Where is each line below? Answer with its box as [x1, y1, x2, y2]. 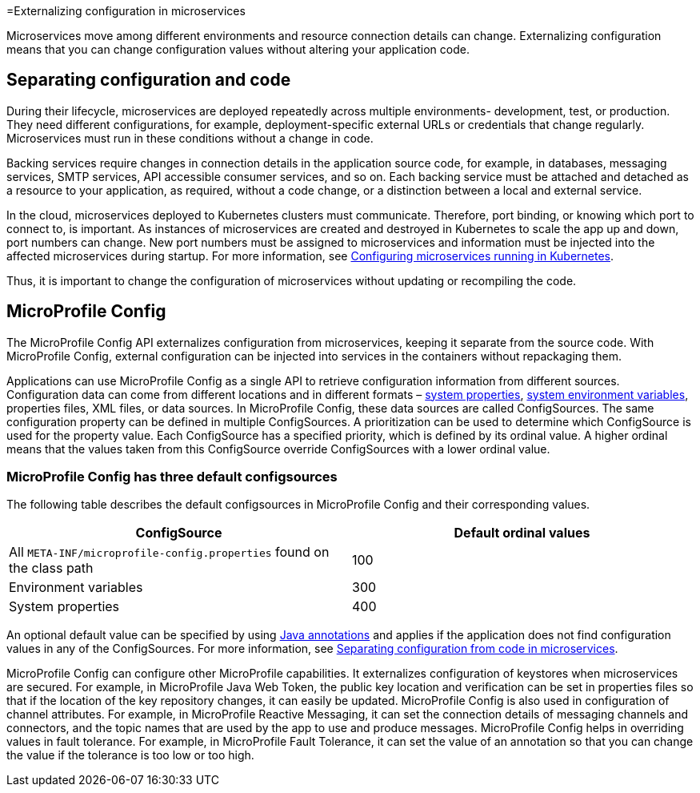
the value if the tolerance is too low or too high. [6, 748, 254, 763]
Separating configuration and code [6, 70, 291, 91]
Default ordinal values [454, 525, 590, 541]
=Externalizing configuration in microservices [6, 4, 246, 18]
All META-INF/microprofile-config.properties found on [9, 544, 330, 561]
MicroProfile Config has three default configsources [6, 469, 338, 485]
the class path [9, 560, 94, 577]
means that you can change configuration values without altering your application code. [6, 42, 470, 56]
